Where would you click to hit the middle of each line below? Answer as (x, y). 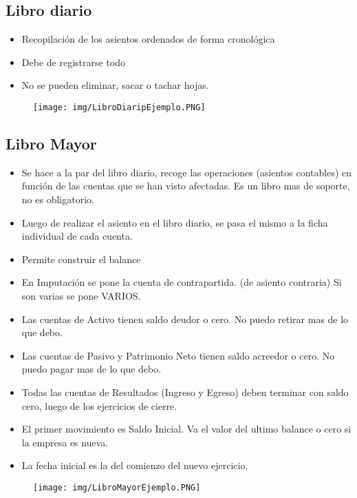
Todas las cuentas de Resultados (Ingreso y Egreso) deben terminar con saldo (185, 392)
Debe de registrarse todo (73, 62)
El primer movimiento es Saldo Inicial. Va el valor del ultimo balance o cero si (186, 429)
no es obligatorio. (58, 199)
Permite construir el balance (81, 259)
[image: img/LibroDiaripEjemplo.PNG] (119, 107)
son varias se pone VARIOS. (81, 295)
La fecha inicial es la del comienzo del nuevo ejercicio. (135, 465)
